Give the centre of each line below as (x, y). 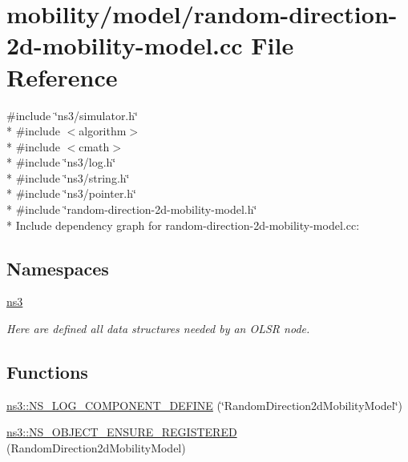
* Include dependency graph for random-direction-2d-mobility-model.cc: (183, 225)
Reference (62, 76)
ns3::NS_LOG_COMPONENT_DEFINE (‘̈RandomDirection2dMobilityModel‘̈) (205, 405)
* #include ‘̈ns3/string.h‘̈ (68, 177)
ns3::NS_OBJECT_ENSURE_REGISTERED (122, 432)
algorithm (103, 131)
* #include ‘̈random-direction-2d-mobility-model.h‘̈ (132, 209)
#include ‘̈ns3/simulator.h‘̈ (72, 115)
